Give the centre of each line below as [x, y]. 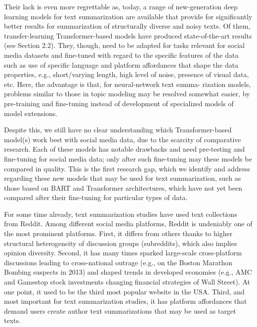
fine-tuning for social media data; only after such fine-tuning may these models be [128, 158]
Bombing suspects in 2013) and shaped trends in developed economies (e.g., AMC [128, 272]
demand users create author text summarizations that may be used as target [120, 310]
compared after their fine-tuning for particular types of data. [96, 197]
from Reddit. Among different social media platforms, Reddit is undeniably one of [128, 224]
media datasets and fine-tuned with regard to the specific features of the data [121, 55]
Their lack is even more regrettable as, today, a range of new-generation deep [121, 6]
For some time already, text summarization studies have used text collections [121, 214]
